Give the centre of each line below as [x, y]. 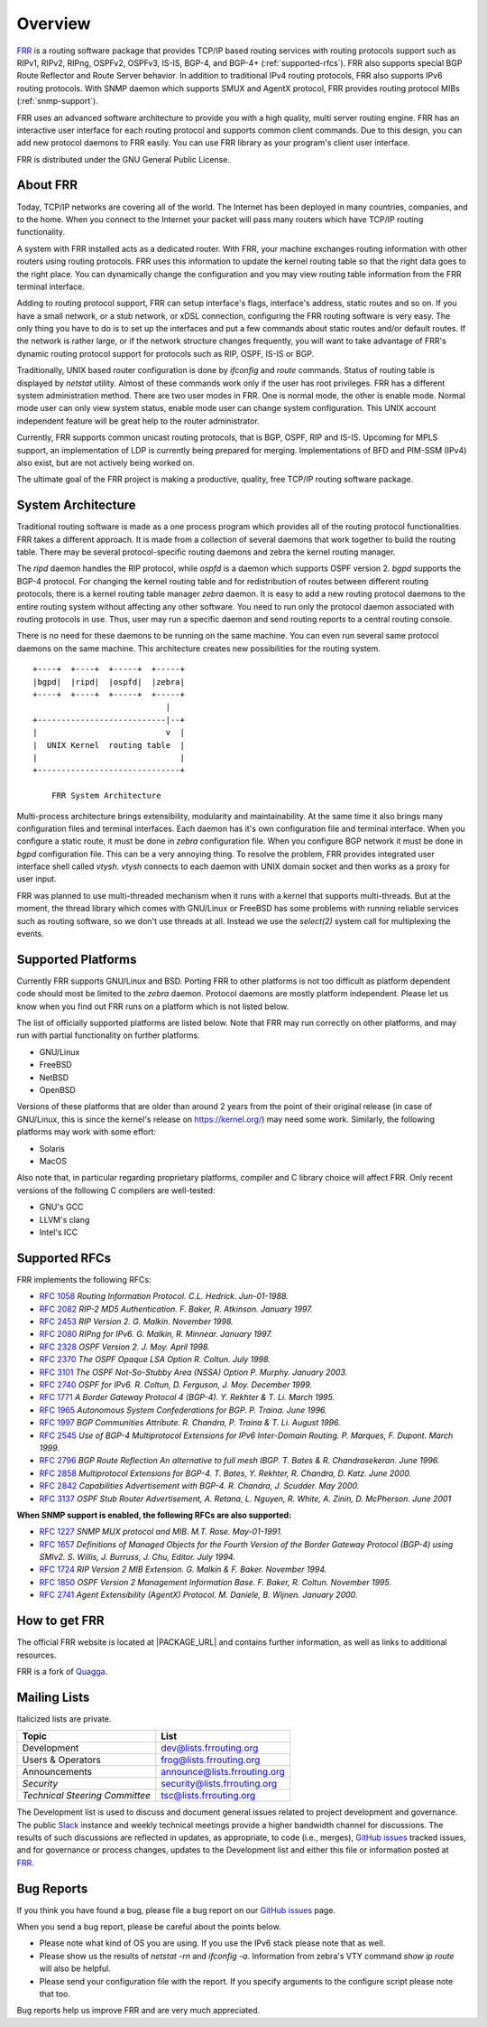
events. [30, 934]
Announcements [57, 1772]
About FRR [47, 185]
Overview [54, 23]
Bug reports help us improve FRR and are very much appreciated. [138, 2011]
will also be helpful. [75, 1968]
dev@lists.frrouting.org [210, 1748]
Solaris [52, 1148]
